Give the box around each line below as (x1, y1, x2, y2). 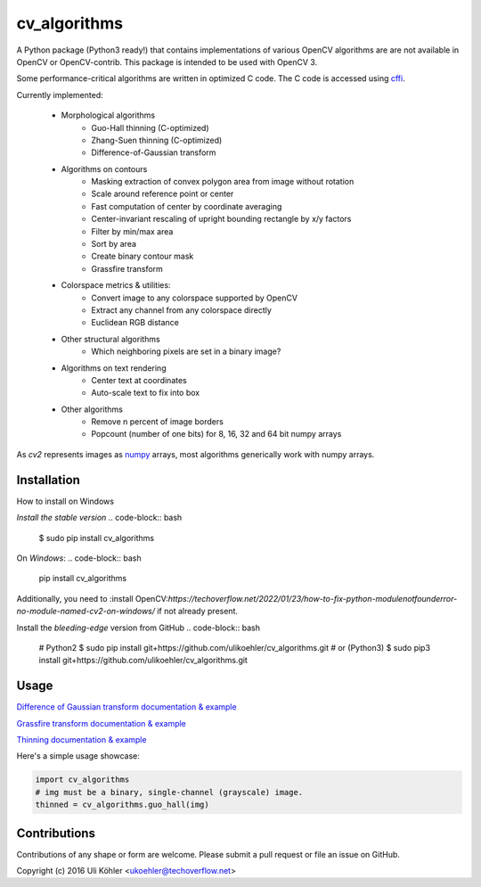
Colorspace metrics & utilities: (61, 280, 171, 291)
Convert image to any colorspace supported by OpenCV (91, 292, 298, 303)
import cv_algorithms (35, 775, 130, 784)
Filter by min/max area (91, 226, 174, 236)
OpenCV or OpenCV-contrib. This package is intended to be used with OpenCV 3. (16, 56, 318, 67)
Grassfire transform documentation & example (16, 718, 187, 728)
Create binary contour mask (91, 250, 194, 262)
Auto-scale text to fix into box (91, 388, 200, 398)
